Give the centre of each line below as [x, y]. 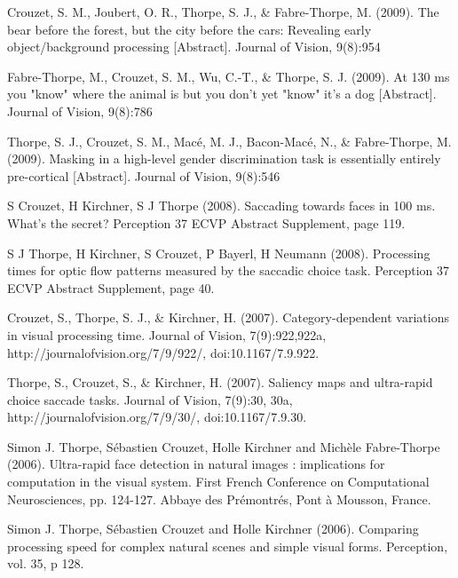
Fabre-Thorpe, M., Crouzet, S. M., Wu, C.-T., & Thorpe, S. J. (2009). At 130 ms [229, 76]
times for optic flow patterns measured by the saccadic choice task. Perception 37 [229, 270]
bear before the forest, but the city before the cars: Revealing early [190, 29]
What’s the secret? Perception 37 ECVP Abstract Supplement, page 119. [206, 222]
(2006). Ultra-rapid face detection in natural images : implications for [196, 464]
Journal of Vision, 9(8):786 [80, 111]
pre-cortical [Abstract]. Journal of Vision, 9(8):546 [144, 175]
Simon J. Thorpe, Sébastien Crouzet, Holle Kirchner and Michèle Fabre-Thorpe [224, 446]
